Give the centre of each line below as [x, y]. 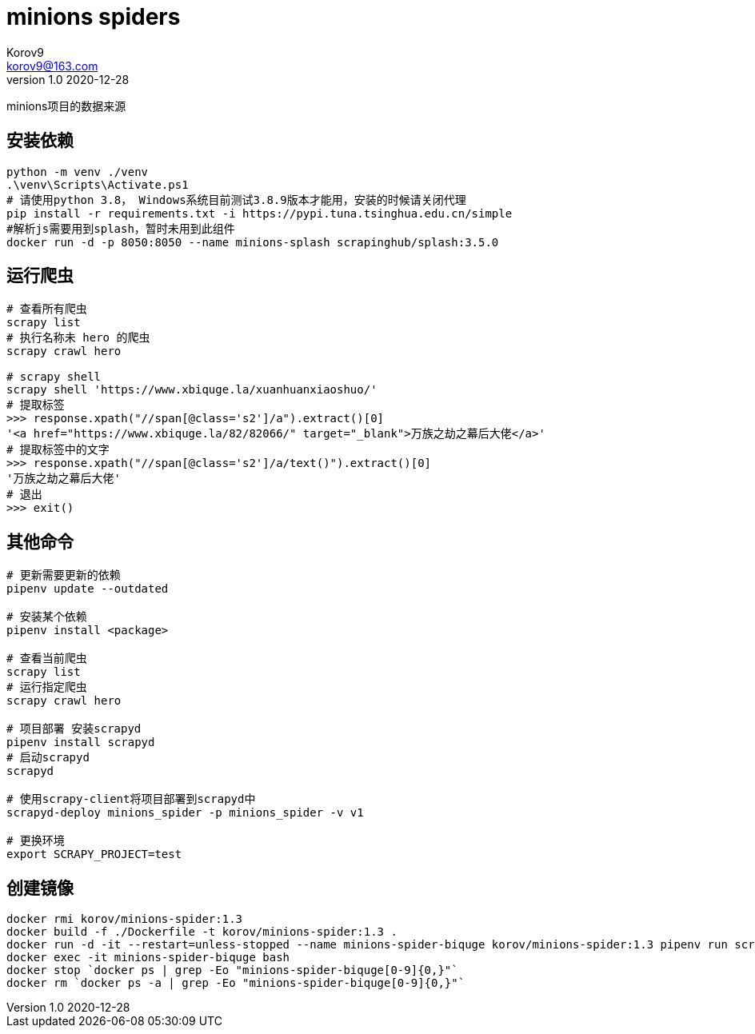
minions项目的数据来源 [66, 106]
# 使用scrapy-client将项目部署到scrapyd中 [131, 799]
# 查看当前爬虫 [47, 659]
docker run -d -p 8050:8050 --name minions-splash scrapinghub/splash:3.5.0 [253, 242]
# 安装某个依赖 [47, 617]
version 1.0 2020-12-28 [68, 79]
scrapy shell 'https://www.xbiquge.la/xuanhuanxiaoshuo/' [192, 390]
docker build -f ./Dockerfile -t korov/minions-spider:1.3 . [202, 932]
